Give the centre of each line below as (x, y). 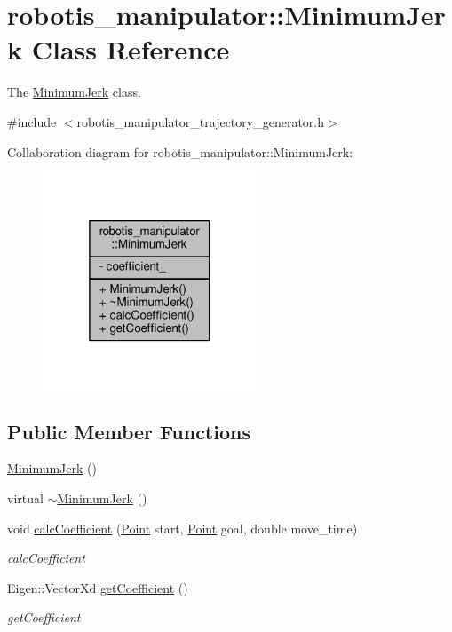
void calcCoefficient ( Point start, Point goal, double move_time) (182, 528)
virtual (25, 498)
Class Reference (131, 49)
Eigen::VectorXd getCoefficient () (98, 587)
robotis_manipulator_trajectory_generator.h (200, 121)
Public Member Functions (129, 431)
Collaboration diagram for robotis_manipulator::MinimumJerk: (180, 151)
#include (32, 121)
